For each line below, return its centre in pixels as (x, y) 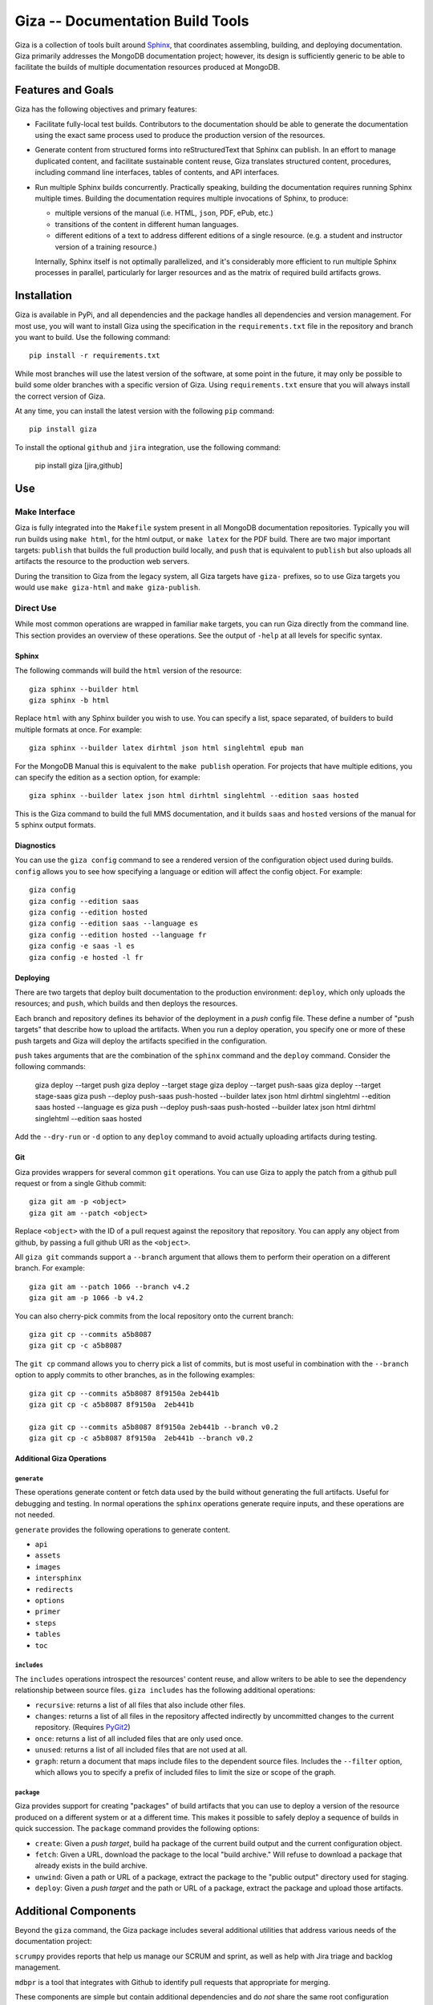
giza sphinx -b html (69, 700)
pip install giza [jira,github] (79, 466)
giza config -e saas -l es (82, 946)
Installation (43, 296)
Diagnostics (35, 845)
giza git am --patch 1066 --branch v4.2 (109, 1286)
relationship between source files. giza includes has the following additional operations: (165, 1690)
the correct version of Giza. (60, 396)
